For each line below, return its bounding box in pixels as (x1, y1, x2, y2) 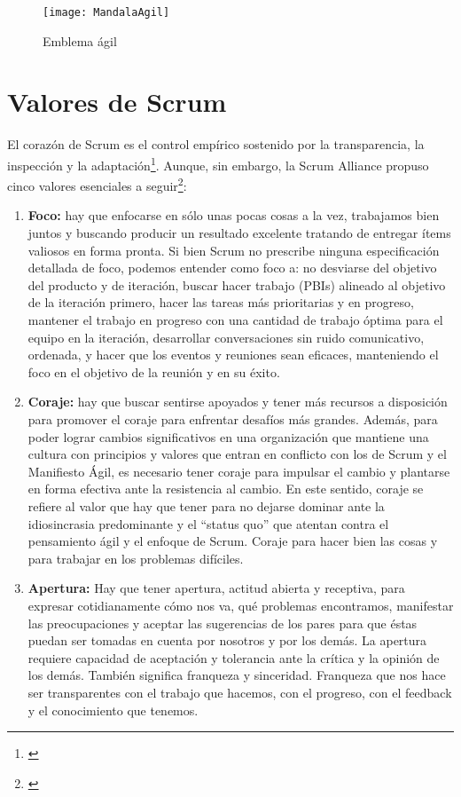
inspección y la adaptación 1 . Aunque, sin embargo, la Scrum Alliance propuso (7, 153, 429, 174)
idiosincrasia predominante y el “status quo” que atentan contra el (27, 514, 389, 533)
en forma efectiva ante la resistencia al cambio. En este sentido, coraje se (27, 479, 424, 498)
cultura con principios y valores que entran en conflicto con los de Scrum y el (27, 445, 447, 463)
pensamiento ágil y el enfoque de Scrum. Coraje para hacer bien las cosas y (27, 532, 438, 550)
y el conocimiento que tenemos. (27, 700, 199, 719)
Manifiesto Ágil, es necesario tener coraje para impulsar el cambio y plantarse (27, 462, 450, 480)
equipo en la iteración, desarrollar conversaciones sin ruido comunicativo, (27, 327, 425, 346)
